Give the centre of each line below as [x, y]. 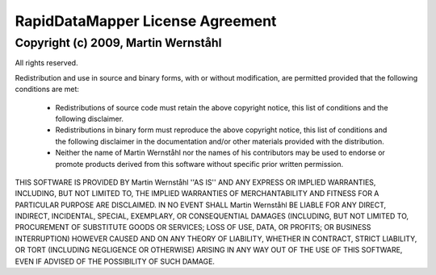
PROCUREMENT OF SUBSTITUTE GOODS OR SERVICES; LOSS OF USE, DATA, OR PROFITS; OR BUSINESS [193, 227]
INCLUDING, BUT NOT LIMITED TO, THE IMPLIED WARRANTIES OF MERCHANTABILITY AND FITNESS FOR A [197, 194]
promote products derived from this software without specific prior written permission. [199, 164]
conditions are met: [47, 90]
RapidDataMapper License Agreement [146, 21]
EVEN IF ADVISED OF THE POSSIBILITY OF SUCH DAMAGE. [115, 261]
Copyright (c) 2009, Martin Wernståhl [118, 43]
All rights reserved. [46, 63]
